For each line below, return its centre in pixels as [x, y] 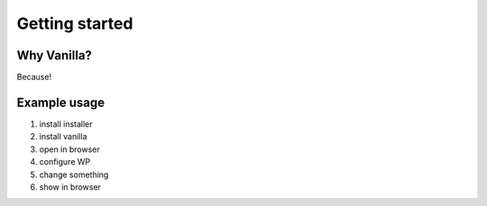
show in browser [70, 187]
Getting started [75, 23]
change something [74, 175]
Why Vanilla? [54, 55]
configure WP [64, 162]
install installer [66, 124]
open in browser [69, 149]
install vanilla [63, 137]
